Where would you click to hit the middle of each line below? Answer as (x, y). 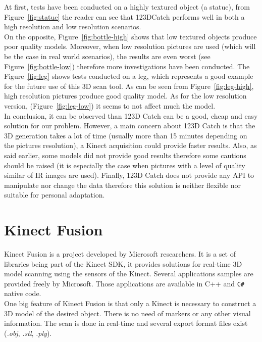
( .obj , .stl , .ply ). (28, 333)
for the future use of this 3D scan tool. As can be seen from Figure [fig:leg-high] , (129, 86)
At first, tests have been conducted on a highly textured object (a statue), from (127, 7)
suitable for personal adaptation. (55, 195)
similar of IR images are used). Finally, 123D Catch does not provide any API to (129, 175)
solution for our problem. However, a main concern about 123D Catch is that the (130, 126)
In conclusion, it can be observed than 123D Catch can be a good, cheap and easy (131, 115)
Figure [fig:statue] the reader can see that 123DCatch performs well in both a (124, 16)
